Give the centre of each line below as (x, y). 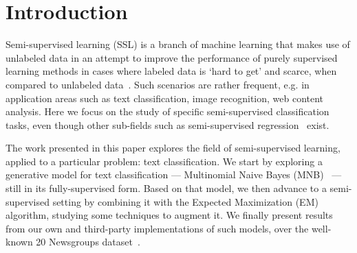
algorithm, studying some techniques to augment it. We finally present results (169, 215)
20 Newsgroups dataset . (88, 242)
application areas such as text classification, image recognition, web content (165, 98)
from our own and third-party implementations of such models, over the (157, 228)
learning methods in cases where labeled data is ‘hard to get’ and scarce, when (171, 71)
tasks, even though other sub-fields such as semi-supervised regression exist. (167, 124)
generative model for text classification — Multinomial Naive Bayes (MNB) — (174, 174)
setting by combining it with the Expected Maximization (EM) (185, 201)
